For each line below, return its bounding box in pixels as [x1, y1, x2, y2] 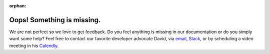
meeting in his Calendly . [9, 43, 59, 49]
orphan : [9, 3, 26, 8]
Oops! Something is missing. [9, 15, 101, 24]
